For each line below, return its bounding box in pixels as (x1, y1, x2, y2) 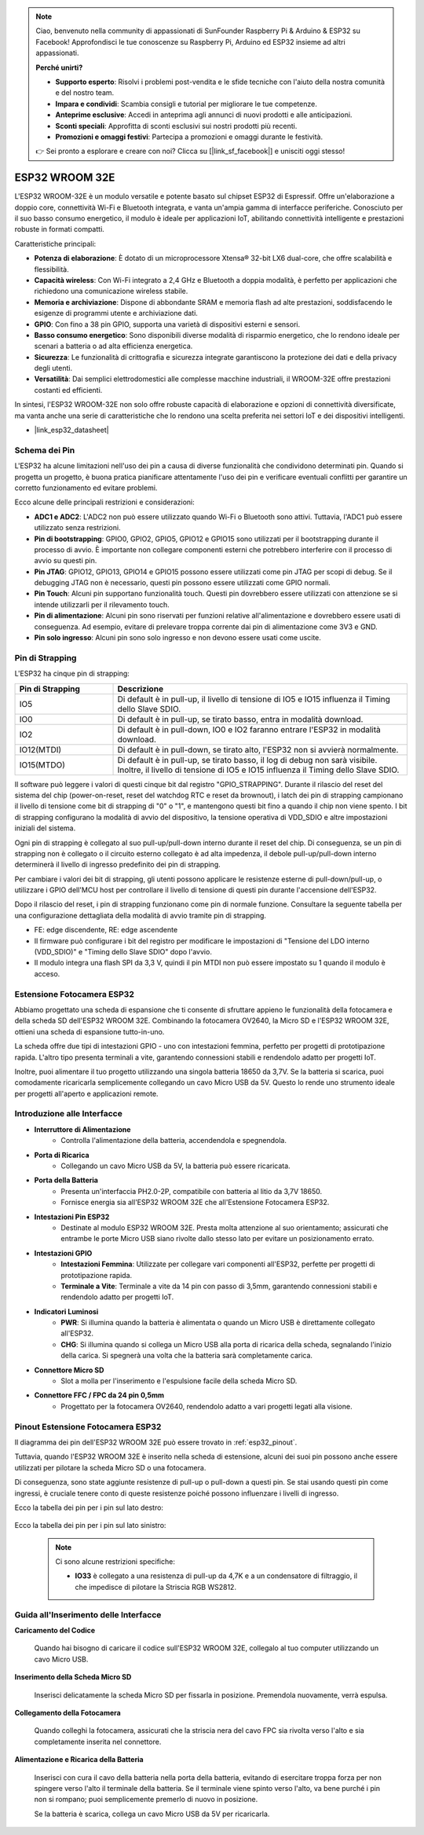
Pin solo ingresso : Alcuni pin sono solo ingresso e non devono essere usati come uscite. (34, 633, 322, 643)
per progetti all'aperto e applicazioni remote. (14, 1089, 159, 1098)
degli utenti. (34, 364, 73, 373)
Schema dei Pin (14, 445, 75, 456)
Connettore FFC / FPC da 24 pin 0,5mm (34, 1390, 165, 1400)
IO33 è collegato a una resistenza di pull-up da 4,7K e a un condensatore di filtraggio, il (75, 1571, 357, 1580)
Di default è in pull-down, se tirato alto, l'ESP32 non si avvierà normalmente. (117, 744, 399, 755)
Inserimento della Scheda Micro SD (14, 1672, 132, 1682)
